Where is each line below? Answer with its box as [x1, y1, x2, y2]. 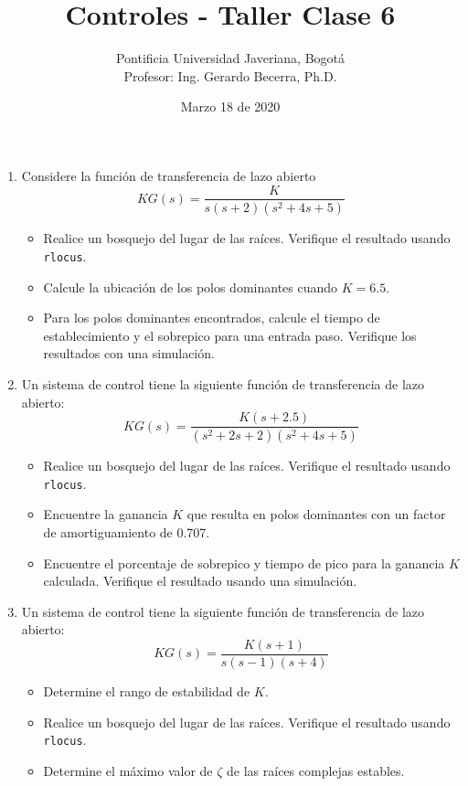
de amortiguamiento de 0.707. [43, 522, 210, 541]
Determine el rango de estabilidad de [43, 682, 250, 700]
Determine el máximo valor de [43, 760, 213, 780]
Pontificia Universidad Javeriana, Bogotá [115, 48, 346, 68]
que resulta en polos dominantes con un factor [186, 505, 446, 524]
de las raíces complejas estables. [227, 760, 405, 780]
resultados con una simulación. [43, 344, 215, 363]
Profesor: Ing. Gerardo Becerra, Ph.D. [123, 66, 337, 85]
